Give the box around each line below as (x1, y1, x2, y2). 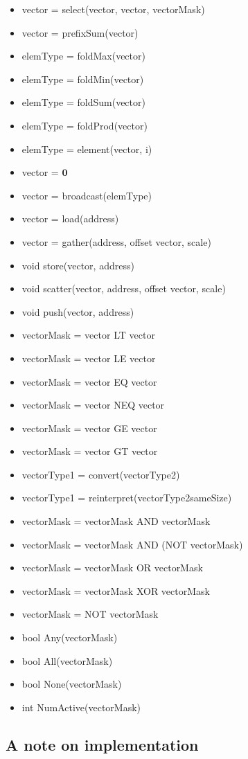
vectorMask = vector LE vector (21, 350, 156, 365)
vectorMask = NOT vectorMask (21, 607, 159, 621)
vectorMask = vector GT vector (21, 444, 158, 458)
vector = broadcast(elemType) (21, 188, 152, 202)
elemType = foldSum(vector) (21, 95, 145, 109)
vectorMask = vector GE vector (21, 420, 157, 435)
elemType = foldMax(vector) (21, 48, 145, 63)
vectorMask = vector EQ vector (21, 374, 157, 389)
